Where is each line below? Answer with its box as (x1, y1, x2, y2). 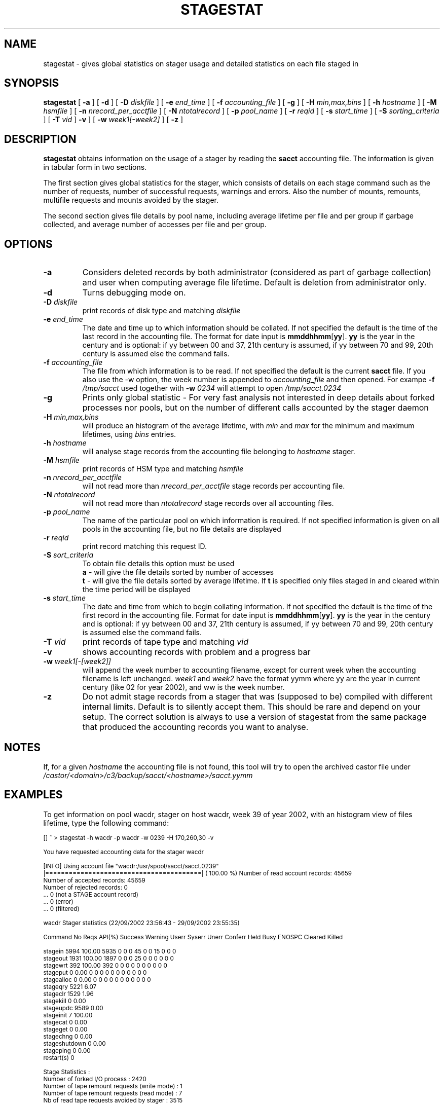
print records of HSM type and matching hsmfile (82, 464, 244, 473)
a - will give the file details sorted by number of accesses (82, 568, 274, 577)
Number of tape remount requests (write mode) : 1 (43, 1082, 183, 1090)
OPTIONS (4, 237, 53, 250)
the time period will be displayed (82, 585, 191, 594)
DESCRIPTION (4, 132, 77, 145)
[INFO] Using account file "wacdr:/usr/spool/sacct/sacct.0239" (43, 862, 219, 870)
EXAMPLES (4, 788, 63, 801)
